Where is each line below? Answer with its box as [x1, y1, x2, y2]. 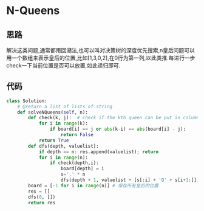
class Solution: [6, 98, 47, 104]
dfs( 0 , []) [28, 194, 56, 200]
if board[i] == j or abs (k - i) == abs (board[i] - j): [49, 126, 186, 133]
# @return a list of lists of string [17, 103, 113, 109]
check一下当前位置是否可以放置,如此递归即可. [6, 62, 121, 69]
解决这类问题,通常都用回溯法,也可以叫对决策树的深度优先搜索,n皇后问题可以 [6, 47, 195, 54]
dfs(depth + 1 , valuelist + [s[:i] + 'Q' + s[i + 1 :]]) [60, 177, 200, 183]
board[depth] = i [60, 165, 104, 172]
